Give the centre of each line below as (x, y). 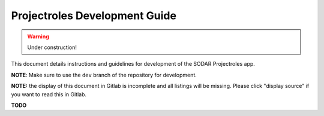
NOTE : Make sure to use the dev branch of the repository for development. (104, 75)
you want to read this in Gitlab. (49, 94)
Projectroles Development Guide (94, 16)
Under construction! (52, 47)
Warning (38, 36)
